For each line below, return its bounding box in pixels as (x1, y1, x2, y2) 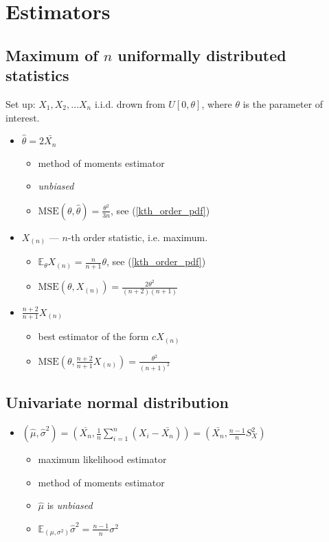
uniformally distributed (117, 44, 286, 65)
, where (201, 96, 232, 111)
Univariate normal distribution (5, 392, 229, 413)
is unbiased (47, 498, 93, 512)
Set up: (5, 96, 36, 111)
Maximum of (5, 44, 98, 65)
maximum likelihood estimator (38, 452, 167, 466)
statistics (5, 65, 69, 86)
